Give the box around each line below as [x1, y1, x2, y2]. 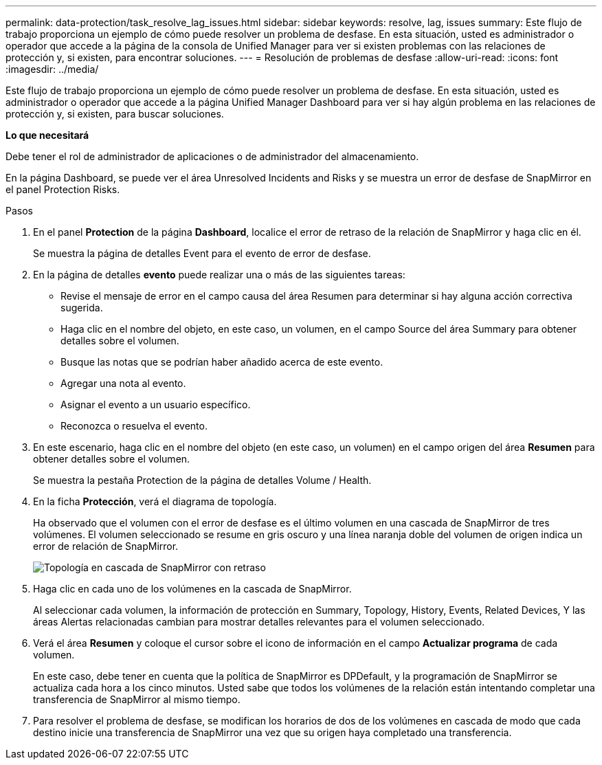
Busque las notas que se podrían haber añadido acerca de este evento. [60, 356, 383, 368]
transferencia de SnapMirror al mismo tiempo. [33, 694, 241, 705]
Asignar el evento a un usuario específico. [60, 399, 251, 410]
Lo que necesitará [5, 129, 89, 141]
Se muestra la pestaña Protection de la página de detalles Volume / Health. [33, 474, 372, 486]
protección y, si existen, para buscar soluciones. [5, 108, 224, 120]
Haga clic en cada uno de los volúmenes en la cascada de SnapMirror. [33, 583, 352, 595]
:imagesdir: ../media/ [5, 63, 99, 75]
